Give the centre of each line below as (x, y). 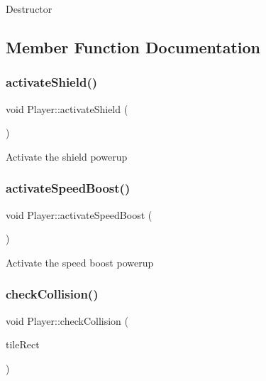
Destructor (29, 9)
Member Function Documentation (133, 47)
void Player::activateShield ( (67, 108)
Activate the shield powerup (67, 156)
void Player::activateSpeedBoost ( (79, 214)
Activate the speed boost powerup (80, 262)
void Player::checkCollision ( (67, 320)
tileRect (23, 344)
